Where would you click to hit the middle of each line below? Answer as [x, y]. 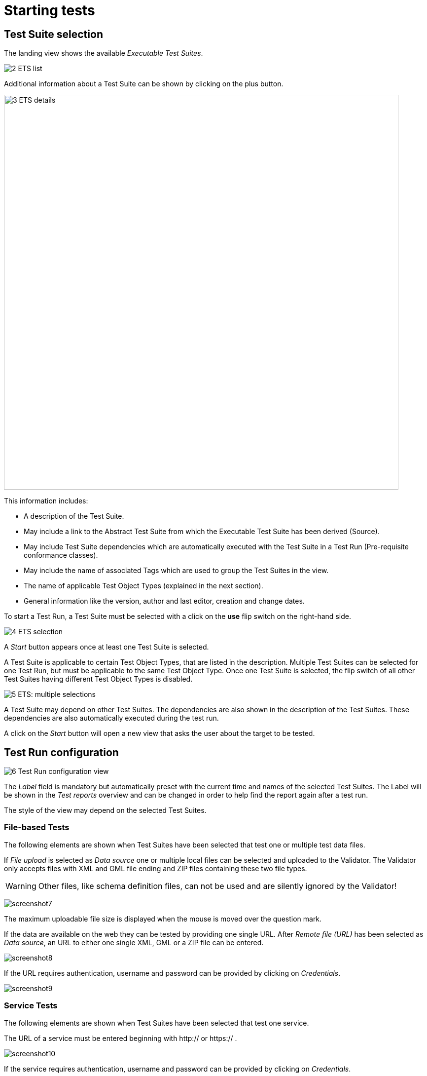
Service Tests [31, 1006]
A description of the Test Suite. [74, 516]
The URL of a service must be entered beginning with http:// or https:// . [121, 1038]
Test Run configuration [61, 752]
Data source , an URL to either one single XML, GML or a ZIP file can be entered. [134, 942]
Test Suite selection [53, 34]
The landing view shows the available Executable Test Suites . [104, 53]
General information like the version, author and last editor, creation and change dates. [164, 601]
